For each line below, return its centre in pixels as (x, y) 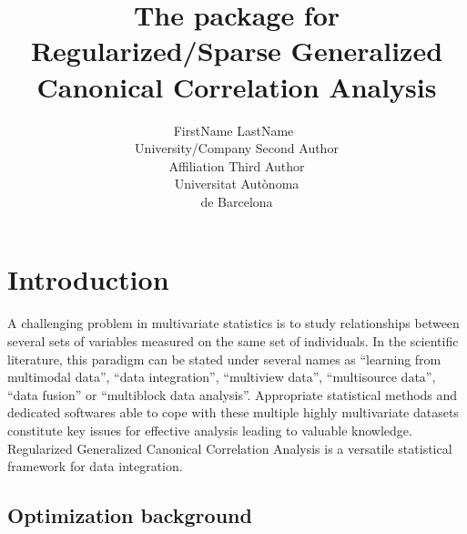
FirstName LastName (233, 130)
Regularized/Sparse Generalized (237, 51)
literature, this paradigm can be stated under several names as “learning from (224, 359)
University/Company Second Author (237, 148)
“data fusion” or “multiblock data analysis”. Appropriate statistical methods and (233, 394)
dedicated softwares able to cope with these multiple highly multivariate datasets (233, 412)
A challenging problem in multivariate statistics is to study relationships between (233, 323)
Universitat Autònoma (237, 184)
